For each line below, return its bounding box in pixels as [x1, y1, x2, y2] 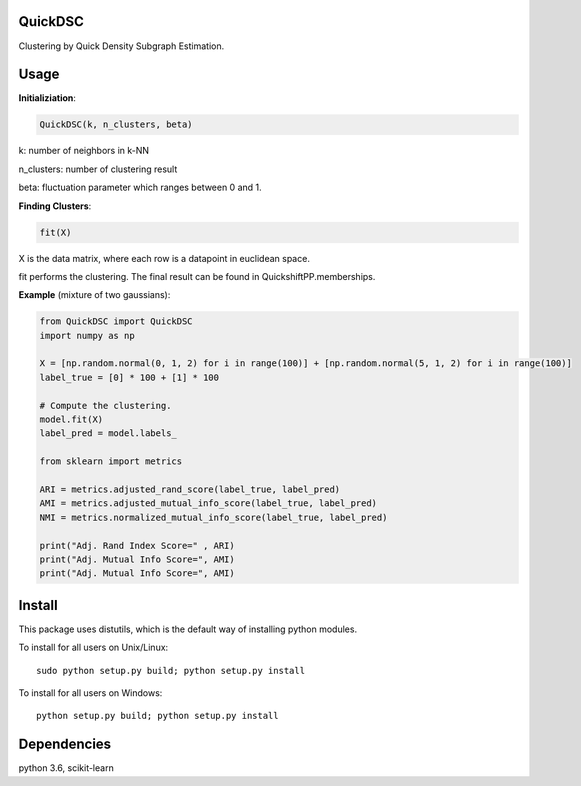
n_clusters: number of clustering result [18, 163, 178, 175]
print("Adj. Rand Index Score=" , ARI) [39, 540, 235, 551]
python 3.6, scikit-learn [18, 762, 114, 774]
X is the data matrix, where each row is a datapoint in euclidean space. [18, 252, 310, 264]
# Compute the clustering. [39, 400, 172, 411]
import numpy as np [39, 330, 135, 341]
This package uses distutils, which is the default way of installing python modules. [18, 623, 358, 635]
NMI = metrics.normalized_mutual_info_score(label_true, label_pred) [39, 511, 388, 523]
